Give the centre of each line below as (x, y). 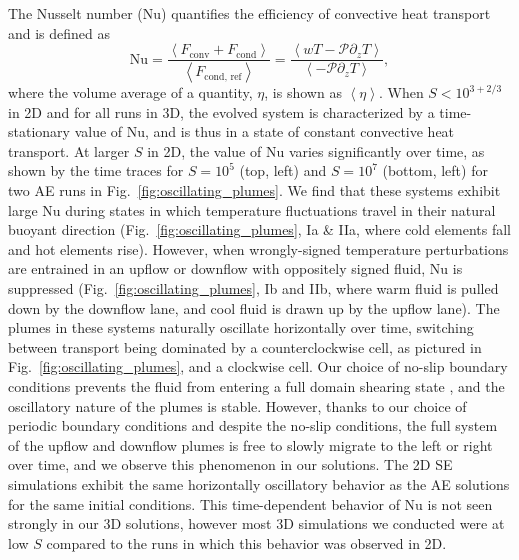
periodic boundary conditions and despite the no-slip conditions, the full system (253, 425)
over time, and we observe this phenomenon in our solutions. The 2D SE (230, 464)
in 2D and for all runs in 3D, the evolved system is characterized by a (221, 111)
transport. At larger (69, 150)
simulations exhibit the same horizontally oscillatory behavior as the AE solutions (259, 483)
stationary (39, 131)
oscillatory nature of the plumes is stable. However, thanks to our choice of (237, 405)
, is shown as (303, 92)
